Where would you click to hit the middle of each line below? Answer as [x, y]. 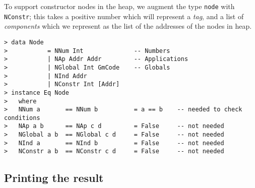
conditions [22, 118]
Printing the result [54, 178]
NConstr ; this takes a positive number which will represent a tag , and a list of [124, 16]
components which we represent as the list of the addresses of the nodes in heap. [128, 26]
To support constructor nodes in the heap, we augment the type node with [119, 6]
